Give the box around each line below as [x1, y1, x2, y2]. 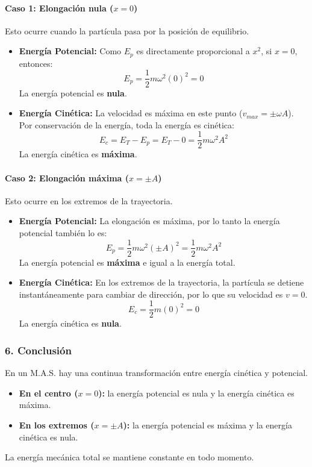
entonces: [19, 57, 53, 69]
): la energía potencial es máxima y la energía [123, 419, 292, 431]
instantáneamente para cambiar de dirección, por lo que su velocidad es [19, 287, 283, 300]
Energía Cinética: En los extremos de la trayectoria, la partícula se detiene [19, 276, 304, 289]
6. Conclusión [5, 342, 72, 357]
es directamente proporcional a [136, 45, 250, 57]
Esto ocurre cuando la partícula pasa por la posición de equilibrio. [5, 24, 249, 37]
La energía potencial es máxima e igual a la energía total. [19, 255, 236, 268]
